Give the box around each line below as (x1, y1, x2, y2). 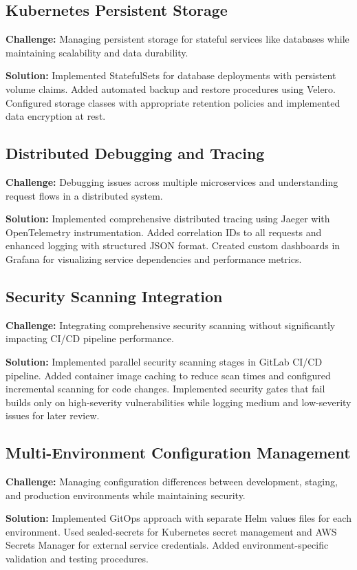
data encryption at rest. (6, 109, 106, 123)
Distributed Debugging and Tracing (6, 142, 265, 164)
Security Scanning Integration (6, 285, 223, 306)
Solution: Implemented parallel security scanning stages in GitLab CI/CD (6, 354, 323, 368)
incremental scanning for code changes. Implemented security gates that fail (6, 381, 325, 396)
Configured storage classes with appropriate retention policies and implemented (6, 95, 340, 109)
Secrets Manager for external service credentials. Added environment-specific (6, 538, 329, 552)
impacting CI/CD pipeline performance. (6, 331, 174, 346)
